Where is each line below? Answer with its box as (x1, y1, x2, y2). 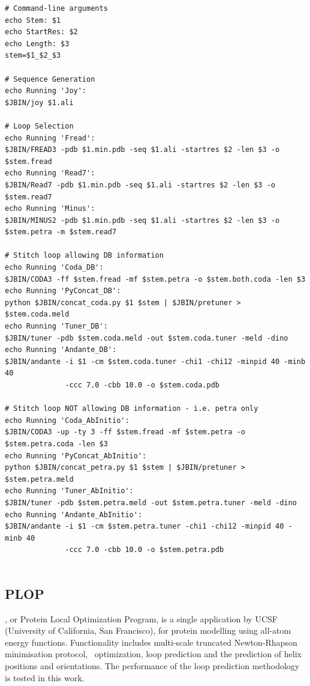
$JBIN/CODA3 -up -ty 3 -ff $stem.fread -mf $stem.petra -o (5, 428, 245, 437)
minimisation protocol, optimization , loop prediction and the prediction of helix (5, 648, 302, 660)
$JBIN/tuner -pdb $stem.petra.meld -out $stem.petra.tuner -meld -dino (5, 498, 297, 507)
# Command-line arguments (5, 4, 108, 13)
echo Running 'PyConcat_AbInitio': (5, 451, 147, 460)
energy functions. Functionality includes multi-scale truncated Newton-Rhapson (5, 636, 297, 648)
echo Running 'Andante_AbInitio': (5, 510, 143, 519)
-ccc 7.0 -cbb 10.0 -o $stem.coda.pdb (65, 381, 219, 389)
